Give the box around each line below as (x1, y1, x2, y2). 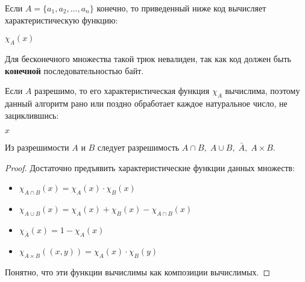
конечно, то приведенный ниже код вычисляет (96, 2, 266, 14)
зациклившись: (5, 108, 59, 121)
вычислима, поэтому (225, 84, 300, 97)
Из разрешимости (5, 141, 69, 154)
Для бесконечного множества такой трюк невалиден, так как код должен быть (5, 52, 291, 64)
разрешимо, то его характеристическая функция (34, 84, 210, 97)
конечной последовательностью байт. (5, 64, 144, 77)
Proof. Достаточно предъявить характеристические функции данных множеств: (5, 161, 295, 174)
